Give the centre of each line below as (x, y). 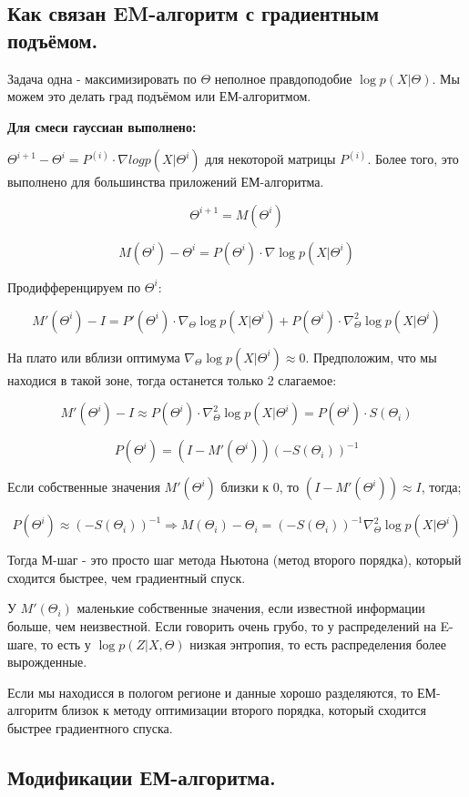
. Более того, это (413, 159)
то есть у (66, 644)
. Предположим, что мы (371, 357)
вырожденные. (47, 662)
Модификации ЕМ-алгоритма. (142, 777)
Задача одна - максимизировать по (102, 78)
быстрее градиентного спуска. (90, 727)
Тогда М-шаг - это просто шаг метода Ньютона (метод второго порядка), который (234, 560)
